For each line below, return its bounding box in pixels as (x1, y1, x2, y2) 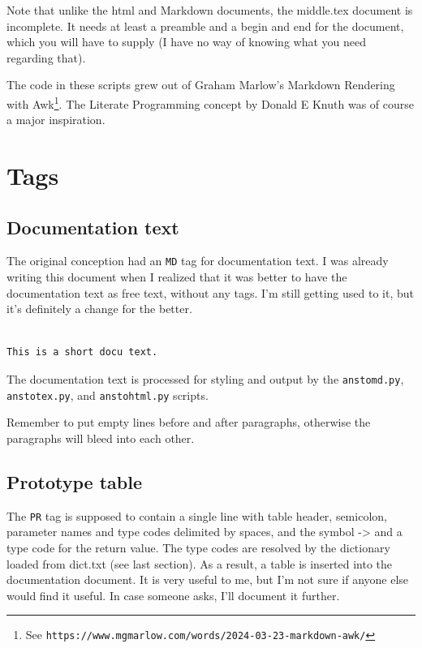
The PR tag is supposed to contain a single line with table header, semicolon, (6, 507, 387, 524)
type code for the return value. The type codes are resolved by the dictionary (6, 539, 390, 556)
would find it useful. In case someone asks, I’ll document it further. (6, 586, 340, 603)
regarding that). (6, 49, 86, 66)
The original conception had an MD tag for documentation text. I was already (6, 252, 389, 269)
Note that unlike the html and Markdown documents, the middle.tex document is (6, 2, 413, 18)
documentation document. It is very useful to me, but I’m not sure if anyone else (6, 571, 409, 588)
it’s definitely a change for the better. (6, 300, 192, 317)
